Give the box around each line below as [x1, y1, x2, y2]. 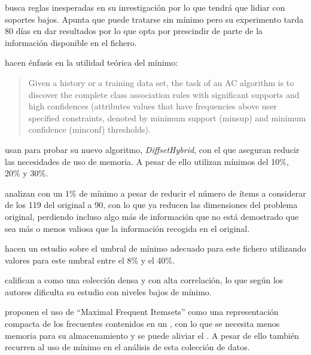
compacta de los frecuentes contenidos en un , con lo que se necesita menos [5, 317, 280, 330]
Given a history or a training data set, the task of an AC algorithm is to [28, 76, 294, 88]
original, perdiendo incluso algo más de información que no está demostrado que [5, 210, 299, 222]
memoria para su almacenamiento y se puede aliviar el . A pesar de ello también [5, 329, 299, 341]
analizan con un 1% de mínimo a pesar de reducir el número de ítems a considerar [5, 186, 306, 199]
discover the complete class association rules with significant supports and [28, 88, 300, 100]
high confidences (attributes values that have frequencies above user [28, 100, 277, 112]
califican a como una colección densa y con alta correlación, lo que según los [5, 274, 283, 286]
